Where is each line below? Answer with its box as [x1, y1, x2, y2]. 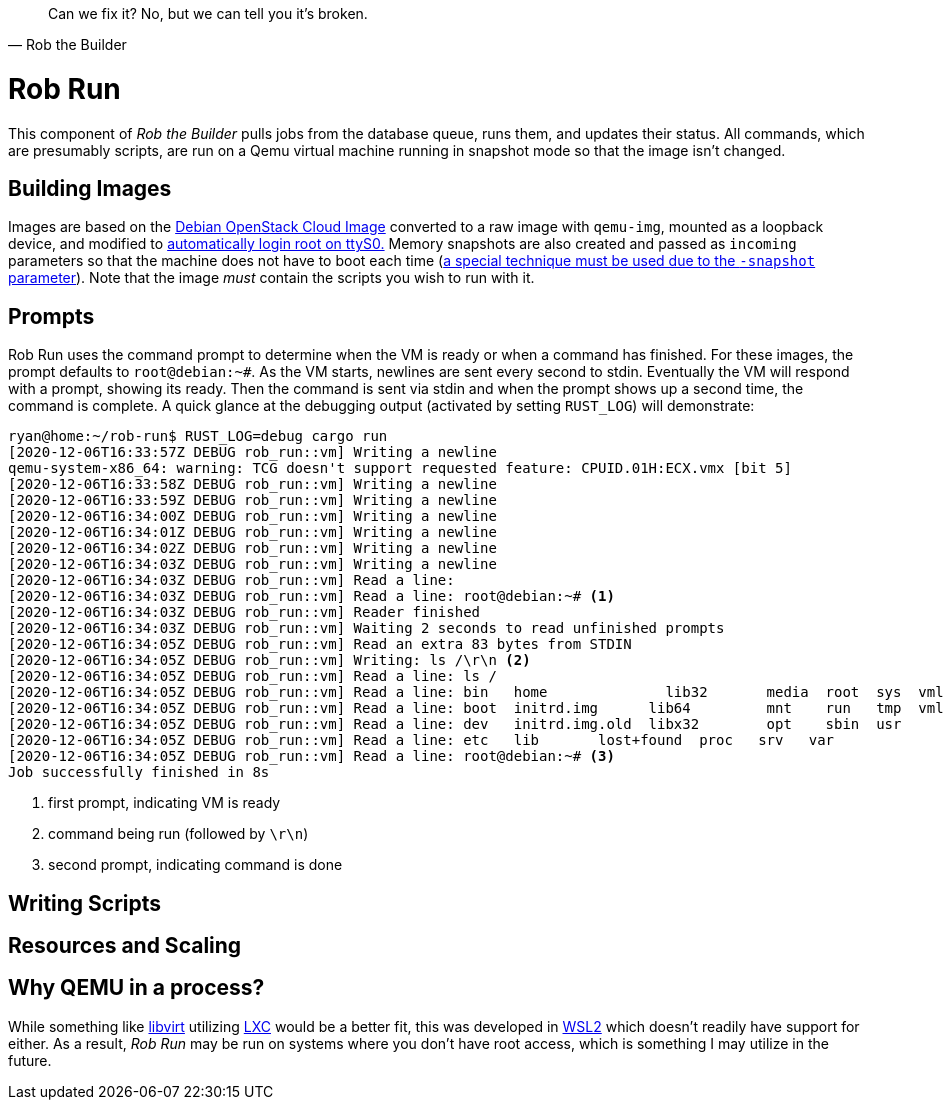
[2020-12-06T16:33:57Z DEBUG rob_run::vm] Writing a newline [8, 444, 497, 461]
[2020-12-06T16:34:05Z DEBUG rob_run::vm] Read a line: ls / [8, 668, 497, 685]
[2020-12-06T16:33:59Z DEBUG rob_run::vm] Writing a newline [8, 492, 497, 509]
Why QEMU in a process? [8, 975, 265, 1001]
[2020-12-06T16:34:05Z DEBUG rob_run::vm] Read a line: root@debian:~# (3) [8, 748, 615, 765]
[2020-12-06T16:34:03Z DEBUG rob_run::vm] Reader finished [8, 604, 481, 621]
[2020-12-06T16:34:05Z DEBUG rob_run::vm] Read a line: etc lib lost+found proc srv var [8, 732, 835, 749]
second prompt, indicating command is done [48, 856, 343, 874]
